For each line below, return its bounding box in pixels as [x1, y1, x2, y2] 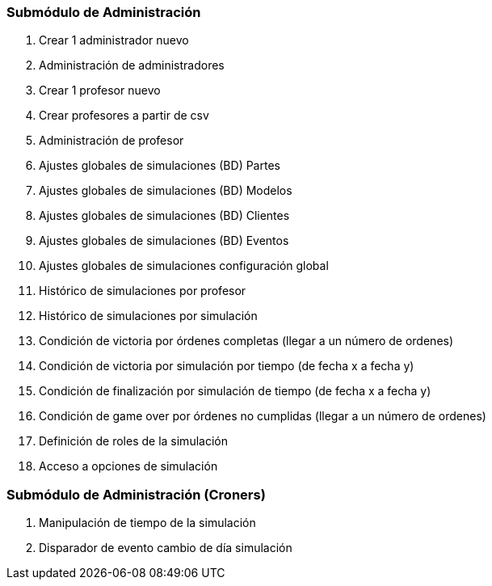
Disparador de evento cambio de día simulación [39, 541, 292, 555]
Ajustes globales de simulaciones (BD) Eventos [39, 234, 289, 248]
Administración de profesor [39, 133, 184, 148]
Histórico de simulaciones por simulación [39, 309, 258, 323]
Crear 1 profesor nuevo [39, 83, 161, 98]
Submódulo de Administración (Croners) [6, 486, 266, 503]
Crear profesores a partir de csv [39, 108, 209, 123]
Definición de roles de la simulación [39, 434, 228, 449]
